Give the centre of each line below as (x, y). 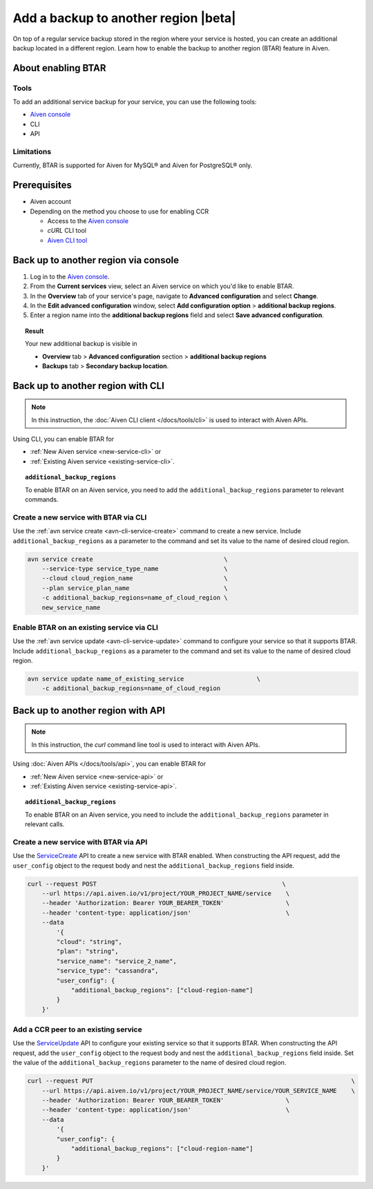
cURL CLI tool (67, 231)
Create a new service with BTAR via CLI (80, 517)
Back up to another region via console (96, 260)
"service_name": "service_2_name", (117, 961)
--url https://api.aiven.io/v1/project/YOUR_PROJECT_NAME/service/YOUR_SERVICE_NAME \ (199, 1091)
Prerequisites (42, 186)
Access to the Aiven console (88, 221)
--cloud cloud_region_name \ (135, 578)
